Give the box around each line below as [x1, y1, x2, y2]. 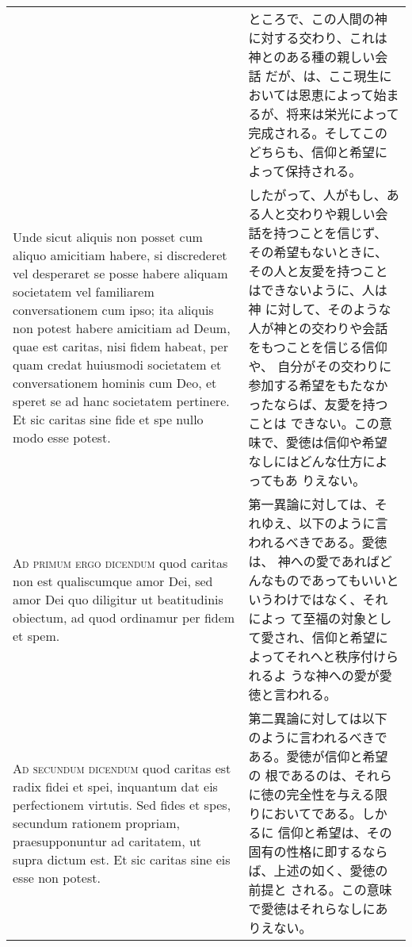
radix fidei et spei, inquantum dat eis [13, 776, 218, 796]
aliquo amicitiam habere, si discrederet [13, 246, 227, 264]
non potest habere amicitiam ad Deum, [13, 319, 231, 337]
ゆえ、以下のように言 [261, 514, 388, 532]
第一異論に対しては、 [248, 495, 375, 513]
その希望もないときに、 [248, 243, 387, 261]
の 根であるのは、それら [248, 766, 392, 784]
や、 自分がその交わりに [248, 357, 392, 375]
